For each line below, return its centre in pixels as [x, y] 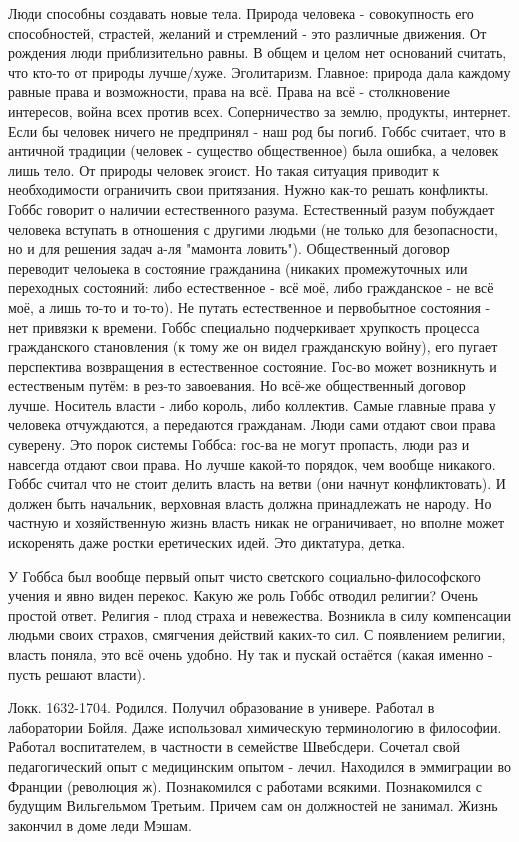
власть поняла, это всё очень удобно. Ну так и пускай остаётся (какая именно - [250, 654]
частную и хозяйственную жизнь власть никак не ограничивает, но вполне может [256, 522]
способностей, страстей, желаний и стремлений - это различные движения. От [247, 32]
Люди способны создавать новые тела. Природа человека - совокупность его [241, 13]
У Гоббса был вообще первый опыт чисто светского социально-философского [244, 575]
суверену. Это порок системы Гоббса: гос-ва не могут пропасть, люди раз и [239, 444]
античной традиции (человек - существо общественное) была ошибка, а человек [253, 150]
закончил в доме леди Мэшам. [100, 824]
